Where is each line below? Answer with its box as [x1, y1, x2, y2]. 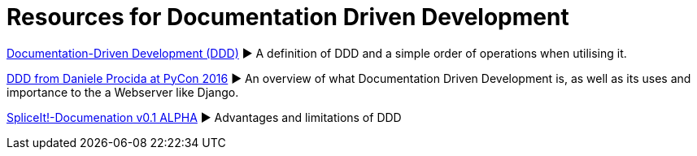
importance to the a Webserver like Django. [7, 84, 239, 99]
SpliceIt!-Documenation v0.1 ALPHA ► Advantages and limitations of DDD [7, 110, 402, 124]
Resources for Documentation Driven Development [7, 3, 569, 31]
